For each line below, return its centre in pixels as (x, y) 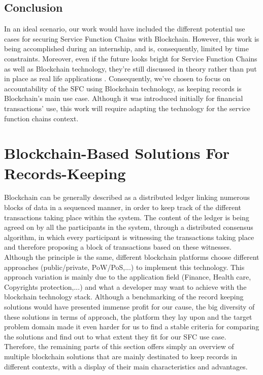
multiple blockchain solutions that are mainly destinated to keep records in (121, 356)
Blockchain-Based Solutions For (117, 153)
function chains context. (41, 118)
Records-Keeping (65, 173)
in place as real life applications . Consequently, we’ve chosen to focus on (117, 78)
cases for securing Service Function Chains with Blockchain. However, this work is (132, 38)
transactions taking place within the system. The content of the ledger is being (127, 217)
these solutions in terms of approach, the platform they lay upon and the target (128, 316)
